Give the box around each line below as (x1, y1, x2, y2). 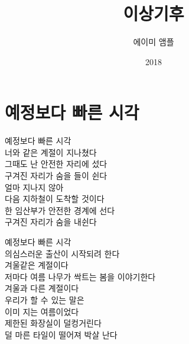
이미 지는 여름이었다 (5, 305, 79, 317)
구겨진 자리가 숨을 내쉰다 (5, 216, 97, 228)
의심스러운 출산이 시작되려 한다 (5, 247, 120, 259)
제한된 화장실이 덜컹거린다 (5, 317, 102, 329)
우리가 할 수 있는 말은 (5, 293, 84, 306)
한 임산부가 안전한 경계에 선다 (5, 204, 115, 216)
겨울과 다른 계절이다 (5, 282, 79, 294)
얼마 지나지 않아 (5, 181, 64, 193)
